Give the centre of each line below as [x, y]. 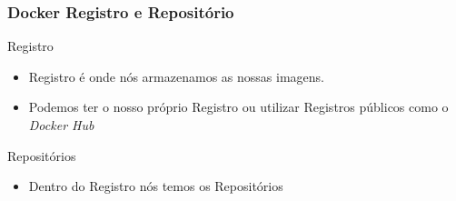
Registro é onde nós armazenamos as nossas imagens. [176, 76]
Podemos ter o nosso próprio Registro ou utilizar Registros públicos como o [238, 107]
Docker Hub [61, 125]
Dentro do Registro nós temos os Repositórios [156, 186]
